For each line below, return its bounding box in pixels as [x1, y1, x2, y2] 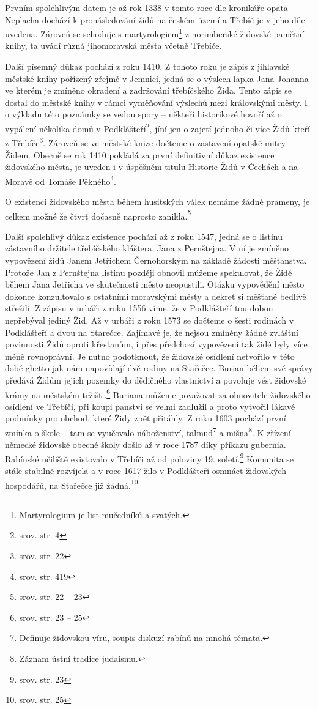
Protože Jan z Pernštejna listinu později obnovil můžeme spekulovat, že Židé [5, 265, 292, 278]
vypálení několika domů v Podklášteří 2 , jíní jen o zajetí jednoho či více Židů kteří [5, 121, 310, 135]
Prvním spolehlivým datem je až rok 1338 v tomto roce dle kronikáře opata [5, 1, 288, 13]
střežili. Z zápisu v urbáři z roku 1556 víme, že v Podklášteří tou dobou [5, 302, 273, 314]
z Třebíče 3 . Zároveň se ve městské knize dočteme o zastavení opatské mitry [5, 135, 286, 149]
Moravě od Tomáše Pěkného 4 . [5, 173, 116, 187]
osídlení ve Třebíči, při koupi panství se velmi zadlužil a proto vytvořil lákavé [5, 399, 295, 412]
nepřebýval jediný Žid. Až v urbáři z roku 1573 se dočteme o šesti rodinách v [5, 313, 294, 326]
